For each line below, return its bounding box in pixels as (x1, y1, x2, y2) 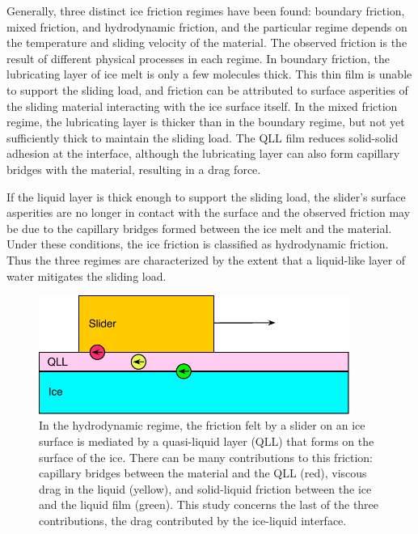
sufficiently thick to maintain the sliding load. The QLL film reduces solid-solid (6, 129, 399, 146)
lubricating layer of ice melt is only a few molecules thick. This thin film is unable (6, 66, 412, 83)
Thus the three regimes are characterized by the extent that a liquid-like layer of (6, 251, 406, 268)
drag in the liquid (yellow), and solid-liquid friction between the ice (39, 480, 372, 497)
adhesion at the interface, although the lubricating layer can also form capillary (6, 145, 400, 162)
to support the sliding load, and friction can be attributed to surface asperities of (6, 81, 408, 98)
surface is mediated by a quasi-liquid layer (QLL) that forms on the (39, 433, 374, 450)
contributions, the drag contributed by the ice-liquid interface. (39, 512, 347, 529)
